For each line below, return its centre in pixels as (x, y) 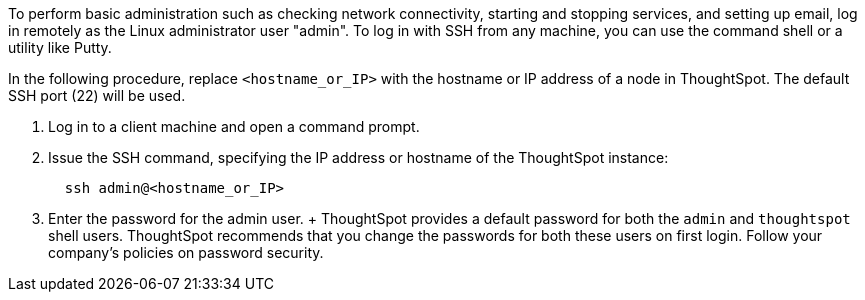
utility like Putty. (60, 47)
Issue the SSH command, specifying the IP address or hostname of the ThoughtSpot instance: (358, 157)
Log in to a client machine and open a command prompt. (234, 126)
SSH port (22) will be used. (97, 95)
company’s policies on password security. (186, 252)
